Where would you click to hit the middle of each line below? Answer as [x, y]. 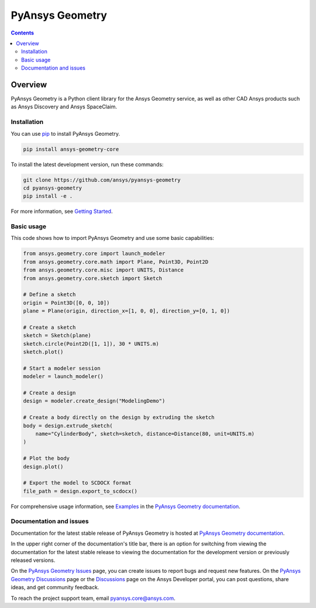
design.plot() [43, 466]
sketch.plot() [43, 352]
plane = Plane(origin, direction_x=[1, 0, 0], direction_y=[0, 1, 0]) [127, 311]
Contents [23, 33]
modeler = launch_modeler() [63, 377]
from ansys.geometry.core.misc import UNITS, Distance [103, 270]
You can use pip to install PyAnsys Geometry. [65, 133]
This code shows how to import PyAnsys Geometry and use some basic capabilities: [113, 238]
